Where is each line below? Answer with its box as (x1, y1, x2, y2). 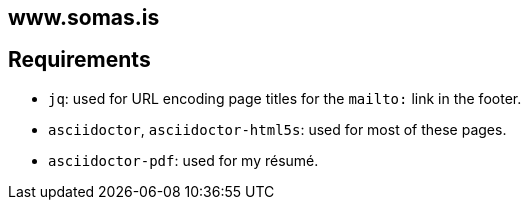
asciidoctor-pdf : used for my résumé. (48, 151, 319, 169)
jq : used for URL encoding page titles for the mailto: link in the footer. (48, 89, 522, 107)
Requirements (8, 47, 151, 73)
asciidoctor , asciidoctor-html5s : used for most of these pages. (48, 120, 507, 138)
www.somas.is (8, 5, 160, 30)
